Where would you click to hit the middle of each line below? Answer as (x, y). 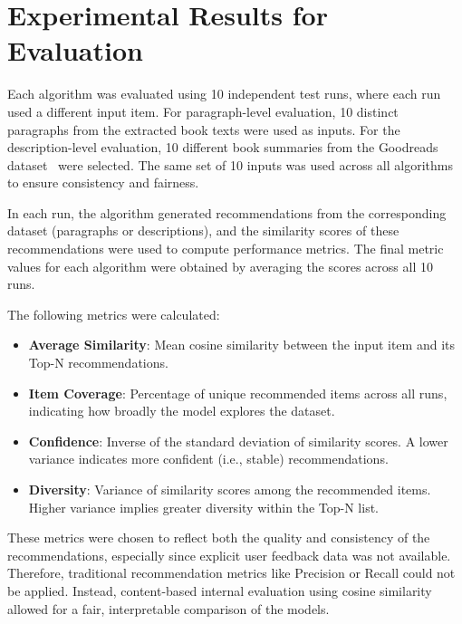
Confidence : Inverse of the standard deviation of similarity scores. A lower (238, 441)
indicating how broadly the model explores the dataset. (182, 411)
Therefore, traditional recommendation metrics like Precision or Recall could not (231, 573)
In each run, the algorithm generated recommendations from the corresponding (227, 212)
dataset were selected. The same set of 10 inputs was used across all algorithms (230, 164)
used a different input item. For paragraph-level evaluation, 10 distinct (203, 111)
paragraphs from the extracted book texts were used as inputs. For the (204, 129)
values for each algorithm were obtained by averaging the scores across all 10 (220, 266)
